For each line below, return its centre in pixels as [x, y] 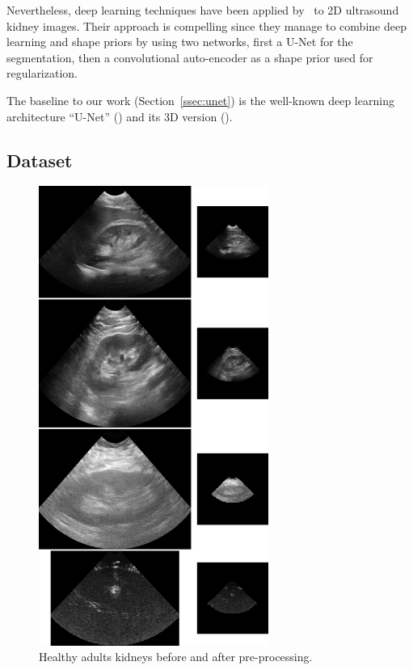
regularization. [42, 73]
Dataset [40, 160]
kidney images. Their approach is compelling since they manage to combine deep [206, 25]
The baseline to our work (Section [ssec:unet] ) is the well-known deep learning [200, 100]
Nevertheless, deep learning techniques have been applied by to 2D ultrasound [203, 10]
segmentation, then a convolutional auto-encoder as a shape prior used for [190, 57]
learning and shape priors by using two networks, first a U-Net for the [180, 42]
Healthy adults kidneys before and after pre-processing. [176, 657]
